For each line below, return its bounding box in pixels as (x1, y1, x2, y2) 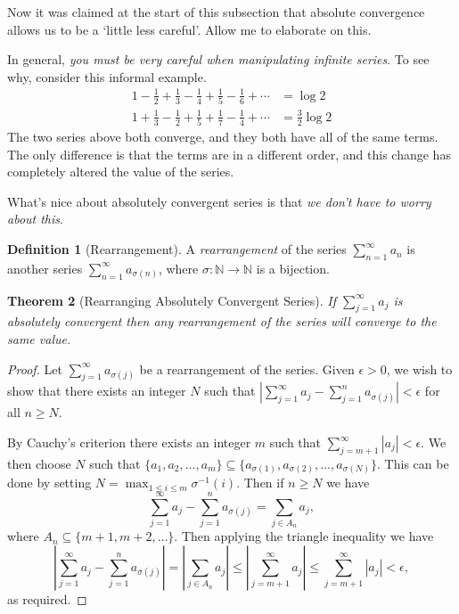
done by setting (7, 473, 92, 492)
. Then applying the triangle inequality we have (174, 527, 434, 545)
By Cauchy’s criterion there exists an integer (7, 433, 251, 452)
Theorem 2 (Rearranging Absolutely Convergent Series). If (7, 291, 336, 309)
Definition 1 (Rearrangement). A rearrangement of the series (7, 240, 347, 258)
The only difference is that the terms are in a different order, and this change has (7, 144, 451, 163)
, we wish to (386, 359, 453, 378)
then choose (7, 454, 71, 472)
